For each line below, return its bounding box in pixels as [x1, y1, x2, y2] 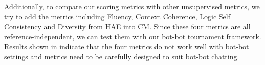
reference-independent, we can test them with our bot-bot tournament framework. [4, 31, 261, 41]
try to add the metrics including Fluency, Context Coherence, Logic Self [4, 11, 230, 21]
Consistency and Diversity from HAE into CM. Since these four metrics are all [4, 21, 251, 32]
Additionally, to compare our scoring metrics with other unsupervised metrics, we [4, 1, 260, 11]
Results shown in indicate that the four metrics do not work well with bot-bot [4, 41, 249, 52]
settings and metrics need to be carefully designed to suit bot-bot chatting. [4, 51, 239, 61]
